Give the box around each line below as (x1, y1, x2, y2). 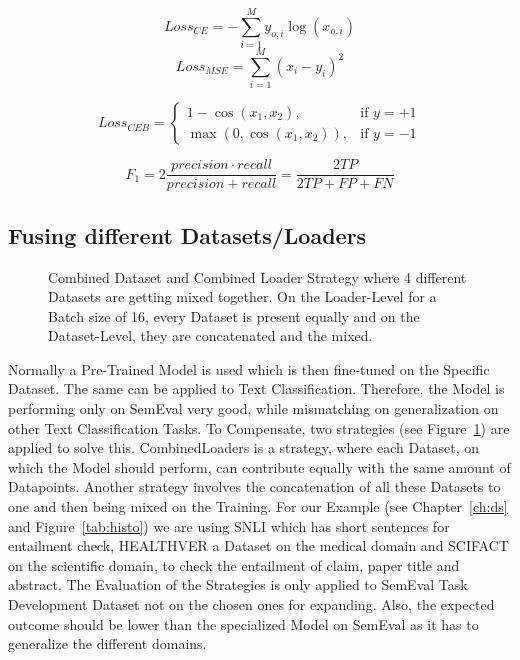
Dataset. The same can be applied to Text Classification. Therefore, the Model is (8, 378, 505, 399)
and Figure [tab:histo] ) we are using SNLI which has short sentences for (8, 515, 450, 536)
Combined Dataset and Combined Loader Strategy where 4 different (48, 266, 467, 287)
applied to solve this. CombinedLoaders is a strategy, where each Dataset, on (8, 437, 480, 458)
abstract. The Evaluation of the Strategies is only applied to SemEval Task (8, 574, 468, 595)
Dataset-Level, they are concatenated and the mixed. (48, 325, 373, 346)
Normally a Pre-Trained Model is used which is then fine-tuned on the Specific (8, 358, 490, 379)
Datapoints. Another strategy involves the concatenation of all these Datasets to (8, 476, 501, 497)
